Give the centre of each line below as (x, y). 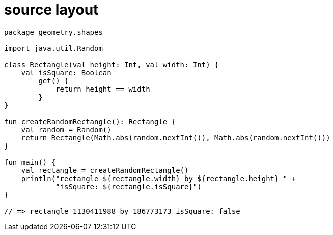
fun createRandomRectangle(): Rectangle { (90, 121)
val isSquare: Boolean (66, 72)
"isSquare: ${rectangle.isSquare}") (129, 186)
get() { (53, 81)
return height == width (103, 89)
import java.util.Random (53, 48)
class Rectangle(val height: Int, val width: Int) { (112, 64)
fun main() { (30, 162)
